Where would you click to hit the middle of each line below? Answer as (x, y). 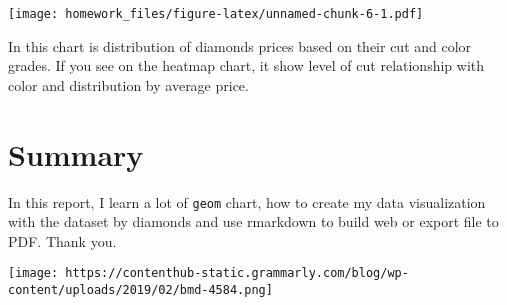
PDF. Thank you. (62, 240)
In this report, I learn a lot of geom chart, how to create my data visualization (247, 201)
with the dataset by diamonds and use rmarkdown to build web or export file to (253, 221)
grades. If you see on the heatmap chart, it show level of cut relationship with (246, 65)
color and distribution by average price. (128, 84)
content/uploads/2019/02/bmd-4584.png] (140, 290)
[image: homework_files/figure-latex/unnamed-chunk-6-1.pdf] (216, 14)
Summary (76, 153)
